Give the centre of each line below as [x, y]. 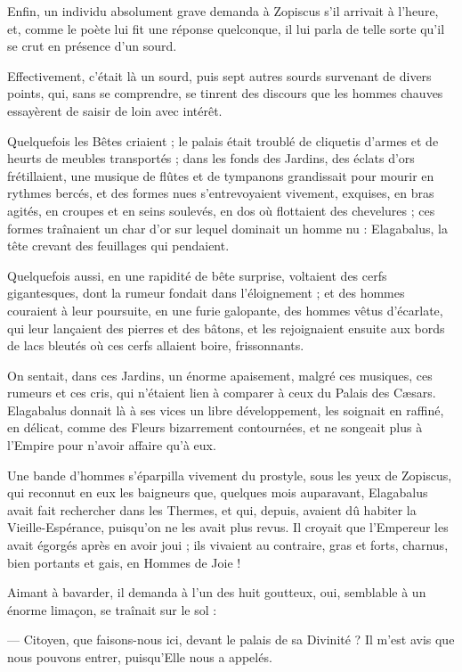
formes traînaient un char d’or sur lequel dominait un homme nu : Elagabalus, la [227, 228]
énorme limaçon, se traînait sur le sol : [112, 609]
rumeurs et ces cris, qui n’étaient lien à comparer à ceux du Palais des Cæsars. [222, 393]
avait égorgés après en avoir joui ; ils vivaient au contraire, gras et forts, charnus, [228, 545]
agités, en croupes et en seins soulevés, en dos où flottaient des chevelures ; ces [221, 210]
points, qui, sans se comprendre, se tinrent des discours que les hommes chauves [225, 93]
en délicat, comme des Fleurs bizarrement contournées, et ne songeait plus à [215, 427]
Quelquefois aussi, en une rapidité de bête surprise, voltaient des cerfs [197, 275]
